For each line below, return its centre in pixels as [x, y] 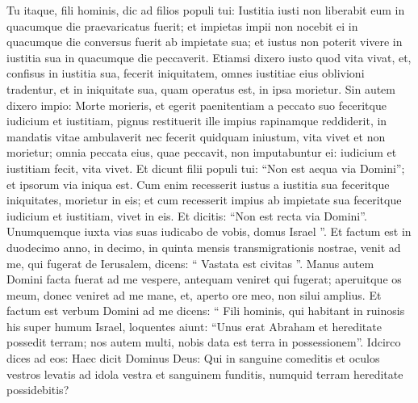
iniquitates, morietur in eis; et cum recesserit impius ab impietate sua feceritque [204, 200]
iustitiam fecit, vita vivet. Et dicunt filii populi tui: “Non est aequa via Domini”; [206, 168]
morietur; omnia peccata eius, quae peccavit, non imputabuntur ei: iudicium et [202, 152]
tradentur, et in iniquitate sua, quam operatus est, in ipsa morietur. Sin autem [201, 88]
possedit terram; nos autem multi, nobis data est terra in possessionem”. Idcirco [204, 342]
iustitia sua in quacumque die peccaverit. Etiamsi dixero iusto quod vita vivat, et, [209, 57]
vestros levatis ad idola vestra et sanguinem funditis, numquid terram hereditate [205, 374]
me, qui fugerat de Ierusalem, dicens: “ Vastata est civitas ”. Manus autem [190, 263]
